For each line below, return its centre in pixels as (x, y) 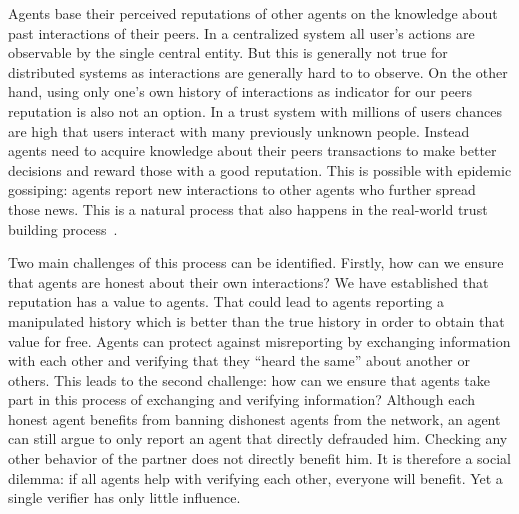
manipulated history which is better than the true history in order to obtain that (256, 320)
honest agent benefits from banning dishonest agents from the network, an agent (254, 418)
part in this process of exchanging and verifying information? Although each (242, 399)
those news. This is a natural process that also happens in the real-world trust (248, 208)
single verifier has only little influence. (124, 497)
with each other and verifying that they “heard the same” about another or (239, 360)
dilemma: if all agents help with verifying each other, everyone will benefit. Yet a (255, 477)
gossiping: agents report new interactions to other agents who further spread (242, 189)
